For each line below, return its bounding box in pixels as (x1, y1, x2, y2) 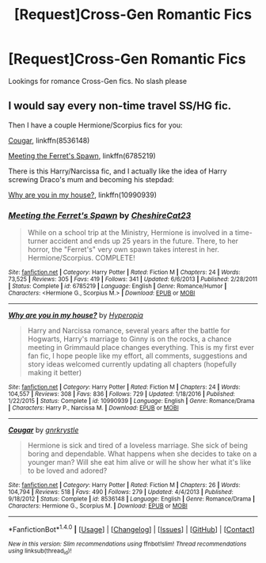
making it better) (27, 368, 82, 378)
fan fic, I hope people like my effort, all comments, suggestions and (27, 351, 248, 361)
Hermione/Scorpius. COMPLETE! (27, 253, 136, 263)
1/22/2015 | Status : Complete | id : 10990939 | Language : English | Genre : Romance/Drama (8, 398, 255, 405)
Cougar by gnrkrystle (8, 425, 79, 435)
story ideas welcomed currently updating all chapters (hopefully (27, 359, 237, 369)
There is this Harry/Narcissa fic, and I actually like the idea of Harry (8, 166, 227, 176)
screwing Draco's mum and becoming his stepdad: (8, 174, 174, 184)
